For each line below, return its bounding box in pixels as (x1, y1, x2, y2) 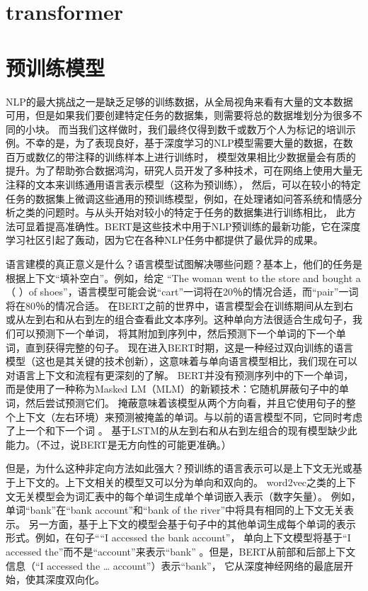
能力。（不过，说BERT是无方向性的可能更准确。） (6, 437, 231, 451)
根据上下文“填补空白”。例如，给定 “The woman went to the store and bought (6, 270, 353, 285)
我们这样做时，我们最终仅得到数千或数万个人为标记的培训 (78, 121, 346, 136)
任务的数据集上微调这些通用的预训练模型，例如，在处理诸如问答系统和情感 (6, 191, 352, 206)
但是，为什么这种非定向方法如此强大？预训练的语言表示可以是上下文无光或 (6, 461, 352, 475)
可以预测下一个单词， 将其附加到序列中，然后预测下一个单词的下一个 (15, 326, 336, 340)
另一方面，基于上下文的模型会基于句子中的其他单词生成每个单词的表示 (28, 516, 356, 531)
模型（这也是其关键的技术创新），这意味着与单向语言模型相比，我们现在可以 (6, 354, 357, 368)
